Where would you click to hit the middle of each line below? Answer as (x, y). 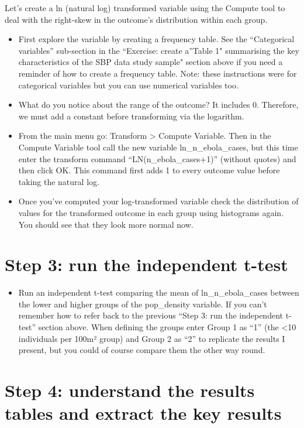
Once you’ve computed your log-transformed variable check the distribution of (158, 201)
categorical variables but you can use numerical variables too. (128, 85)
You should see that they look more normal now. (106, 224)
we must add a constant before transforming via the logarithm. (131, 116)
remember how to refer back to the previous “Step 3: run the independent (151, 315)
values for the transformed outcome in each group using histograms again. (151, 212)
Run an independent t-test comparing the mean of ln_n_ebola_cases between (159, 292)
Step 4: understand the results (130, 390)
